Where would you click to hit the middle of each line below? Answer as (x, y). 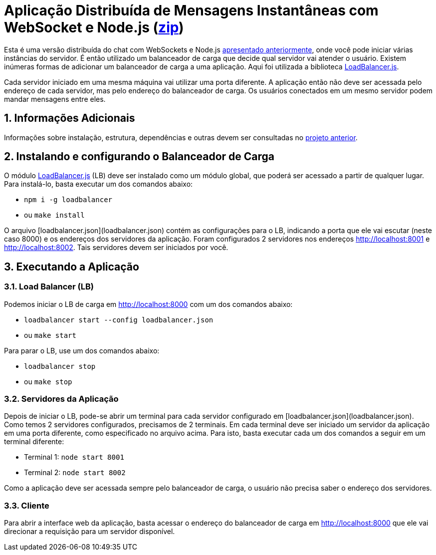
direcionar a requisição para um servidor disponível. (90, 532)
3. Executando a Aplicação (72, 267)
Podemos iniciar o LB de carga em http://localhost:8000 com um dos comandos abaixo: (148, 304)
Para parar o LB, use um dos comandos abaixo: (82, 350)
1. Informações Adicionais (70, 118)
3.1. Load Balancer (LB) (49, 287)
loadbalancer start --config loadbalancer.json (119, 320)
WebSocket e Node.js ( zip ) (94, 27)
